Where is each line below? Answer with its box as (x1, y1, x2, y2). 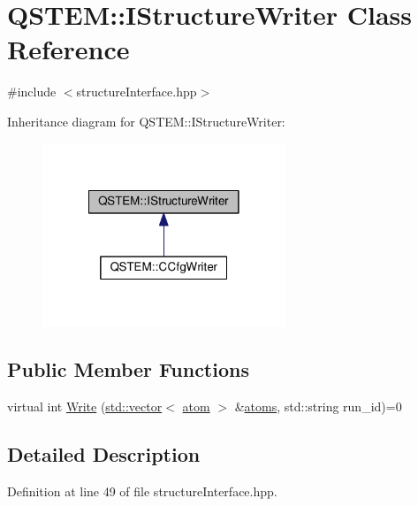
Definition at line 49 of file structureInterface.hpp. (7, 481, 277, 500)
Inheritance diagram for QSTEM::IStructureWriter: (7, 111, 285, 130)
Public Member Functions (7, 356, 249, 383)
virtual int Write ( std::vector (7, 396, 163, 415)
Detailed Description (7, 440, 201, 467)
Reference (7, 31, 130, 67)
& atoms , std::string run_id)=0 (234, 396, 402, 415)
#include (7, 82, 57, 101)
